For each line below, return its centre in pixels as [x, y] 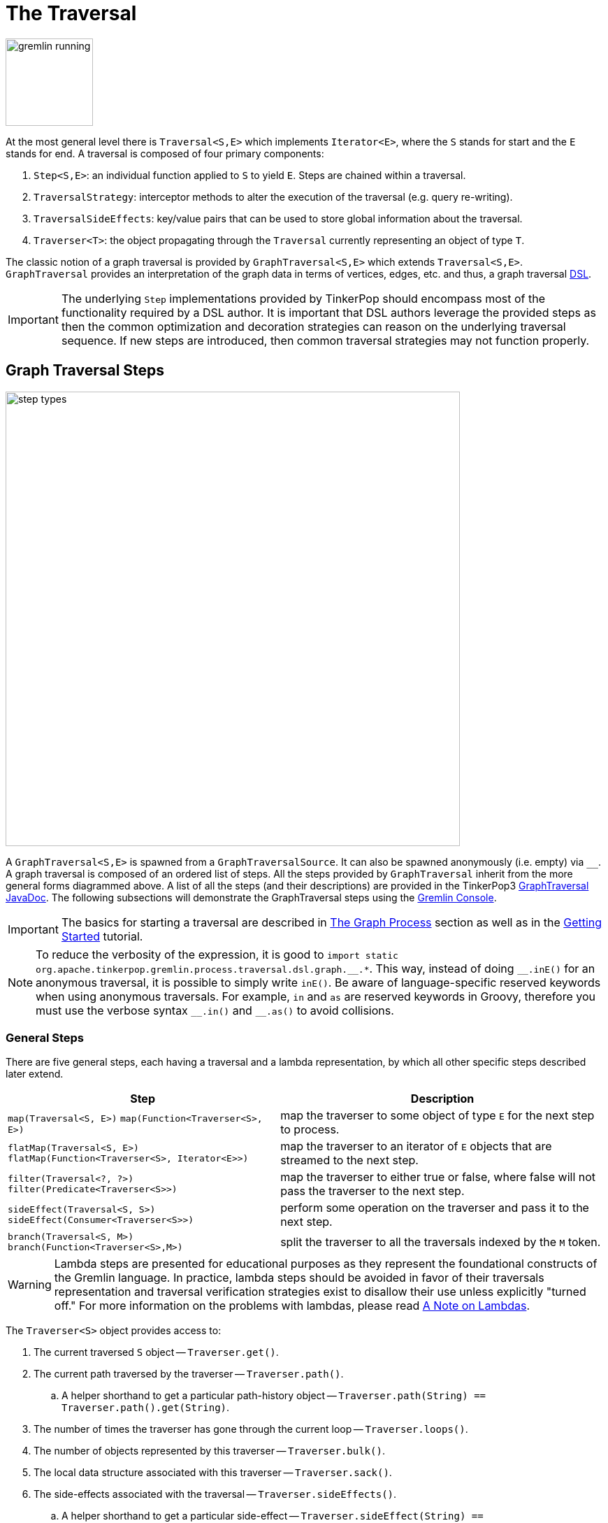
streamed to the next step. [349, 1160]
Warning [30, 1285]
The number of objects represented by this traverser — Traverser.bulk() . [209, 1451]
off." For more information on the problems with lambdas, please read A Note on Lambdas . [292, 1306]
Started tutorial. [102, 936]
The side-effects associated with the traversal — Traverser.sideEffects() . [215, 1494]
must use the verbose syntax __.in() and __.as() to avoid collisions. [215, 1010]
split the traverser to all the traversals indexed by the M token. [441, 1242]
